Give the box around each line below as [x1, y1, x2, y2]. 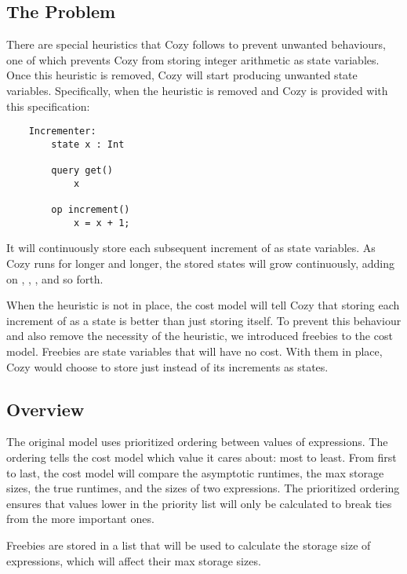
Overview [6, 397, 85, 421]
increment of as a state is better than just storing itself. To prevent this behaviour [6, 312, 402, 328]
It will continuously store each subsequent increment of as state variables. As [6, 239, 376, 256]
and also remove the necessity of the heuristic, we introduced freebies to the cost [6, 327, 393, 344]
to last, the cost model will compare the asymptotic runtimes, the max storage [6, 464, 384, 481]
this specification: [6, 97, 90, 114]
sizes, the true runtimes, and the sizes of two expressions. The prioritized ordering [6, 480, 400, 496]
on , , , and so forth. [6, 270, 104, 287]
